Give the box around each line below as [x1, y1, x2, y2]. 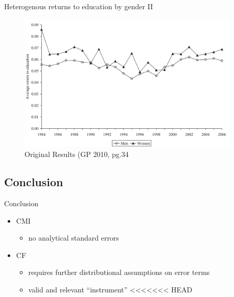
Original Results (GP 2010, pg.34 [25, 149, 129, 160]
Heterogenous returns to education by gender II [4, 1, 153, 11]
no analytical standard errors [28, 232, 119, 243]
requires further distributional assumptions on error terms [28, 267, 210, 278]
